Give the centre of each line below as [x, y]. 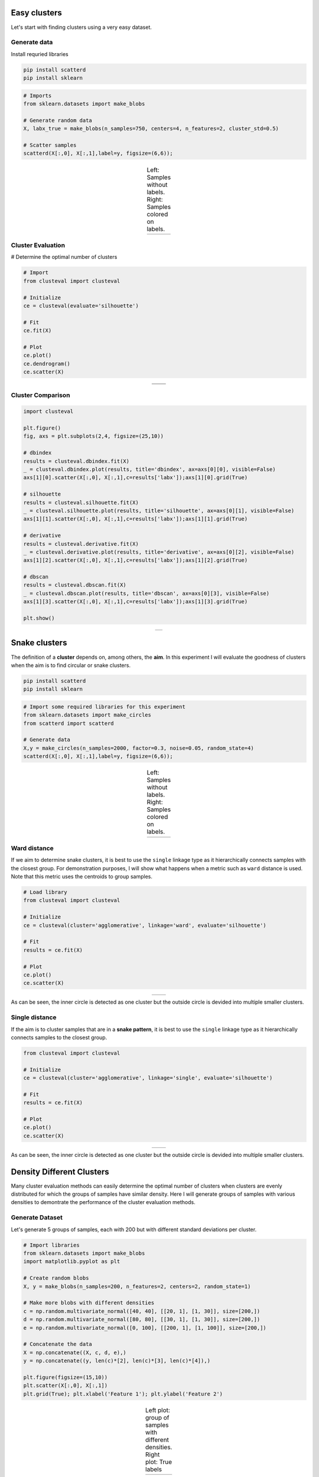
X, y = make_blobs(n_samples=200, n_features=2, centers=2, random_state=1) [137, 1286]
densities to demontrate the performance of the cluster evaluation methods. [103, 1202]
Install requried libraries [40, 54]
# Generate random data [58, 120]
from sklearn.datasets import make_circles [87, 715]
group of [157, 1417]
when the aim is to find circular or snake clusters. [71, 665]
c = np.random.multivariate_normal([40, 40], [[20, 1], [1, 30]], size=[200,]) [142, 1311]
